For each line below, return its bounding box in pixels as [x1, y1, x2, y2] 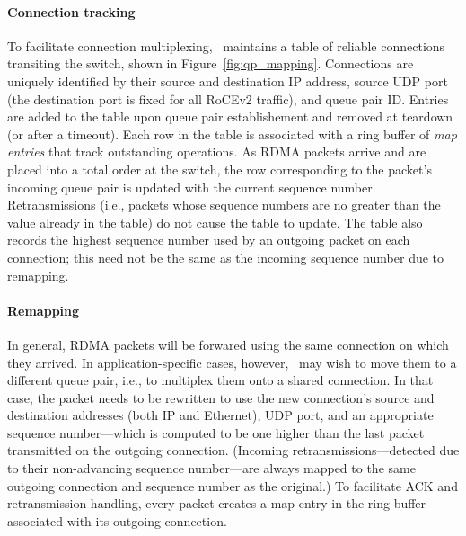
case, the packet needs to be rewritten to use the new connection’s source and [7, 388, 435, 406]
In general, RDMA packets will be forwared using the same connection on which [7, 335, 449, 353]
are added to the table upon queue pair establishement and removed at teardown [7, 107, 453, 126]
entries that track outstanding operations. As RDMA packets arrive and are [7, 142, 426, 161]
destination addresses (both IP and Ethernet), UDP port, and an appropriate [7, 406, 434, 424]
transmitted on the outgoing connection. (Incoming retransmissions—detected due [7, 441, 460, 460]
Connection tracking [7, 2, 136, 21]
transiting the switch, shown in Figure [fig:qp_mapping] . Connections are [7, 54, 414, 73]
